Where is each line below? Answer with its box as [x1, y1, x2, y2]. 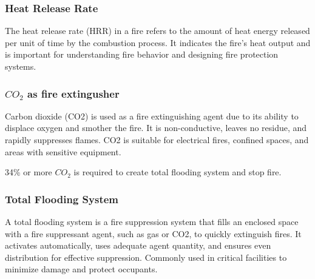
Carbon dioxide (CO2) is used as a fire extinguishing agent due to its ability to [5, 109, 299, 122]
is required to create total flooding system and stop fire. [73, 166, 282, 178]
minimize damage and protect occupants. [5, 263, 158, 275]
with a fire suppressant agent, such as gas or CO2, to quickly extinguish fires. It [5, 227, 302, 240]
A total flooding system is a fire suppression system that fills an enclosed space [5, 215, 299, 227]
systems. [5, 60, 36, 72]
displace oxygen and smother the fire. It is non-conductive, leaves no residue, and [5, 121, 307, 134]
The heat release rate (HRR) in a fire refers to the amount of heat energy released [5, 24, 310, 37]
